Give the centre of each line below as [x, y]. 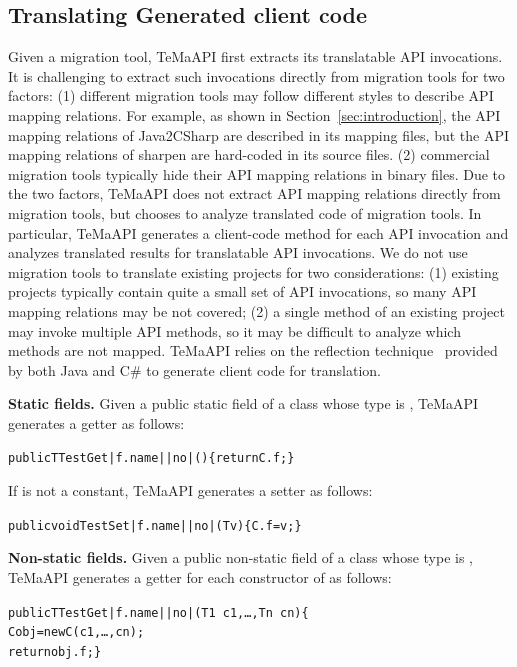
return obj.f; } [55, 651]
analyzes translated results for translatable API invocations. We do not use [238, 252]
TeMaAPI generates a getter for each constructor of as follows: [200, 576]
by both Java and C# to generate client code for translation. [194, 369]
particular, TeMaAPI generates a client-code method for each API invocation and [258, 232]
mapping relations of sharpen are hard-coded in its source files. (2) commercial [249, 154]
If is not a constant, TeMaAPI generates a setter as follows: [190, 490]
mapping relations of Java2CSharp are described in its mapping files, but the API [259, 134]
